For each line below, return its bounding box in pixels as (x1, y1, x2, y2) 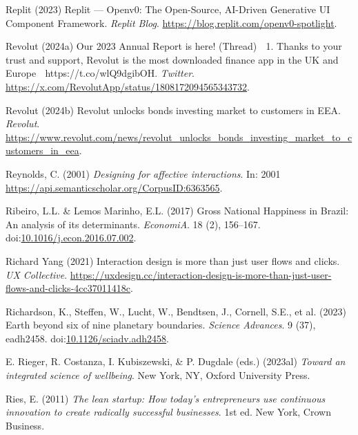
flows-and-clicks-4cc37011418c (6, 281, 130, 295)
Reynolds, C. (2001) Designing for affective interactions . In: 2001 (6, 166, 281, 181)
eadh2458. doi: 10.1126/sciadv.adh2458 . (6, 331, 169, 345)
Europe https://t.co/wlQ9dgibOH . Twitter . (6, 66, 195, 80)
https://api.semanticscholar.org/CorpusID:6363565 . (6, 180, 223, 194)
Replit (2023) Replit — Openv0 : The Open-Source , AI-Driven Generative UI (6, 2, 330, 16)
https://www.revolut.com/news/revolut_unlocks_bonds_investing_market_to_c (6, 129, 352, 144)
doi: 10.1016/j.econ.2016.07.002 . (6, 230, 137, 245)
